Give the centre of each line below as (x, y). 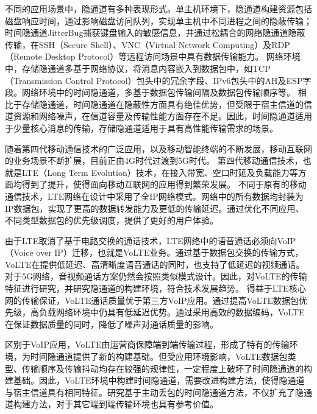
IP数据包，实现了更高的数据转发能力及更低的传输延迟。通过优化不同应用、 (155, 208)
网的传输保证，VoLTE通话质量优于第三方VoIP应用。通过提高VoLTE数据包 (152, 300)
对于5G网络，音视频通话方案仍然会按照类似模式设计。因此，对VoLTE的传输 (156, 276)
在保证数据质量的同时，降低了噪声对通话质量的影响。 (112, 324)
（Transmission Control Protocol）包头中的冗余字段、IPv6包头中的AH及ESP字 (158, 80)
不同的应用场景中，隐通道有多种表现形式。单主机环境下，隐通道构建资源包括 (158, 9)
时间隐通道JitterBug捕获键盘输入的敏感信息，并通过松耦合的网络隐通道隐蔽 (155, 33)
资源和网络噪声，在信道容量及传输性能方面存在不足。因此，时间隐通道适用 (162, 116)
